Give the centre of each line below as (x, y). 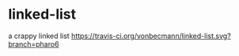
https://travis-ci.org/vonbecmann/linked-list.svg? (151, 36)
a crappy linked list (39, 36)
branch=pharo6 (34, 44)
